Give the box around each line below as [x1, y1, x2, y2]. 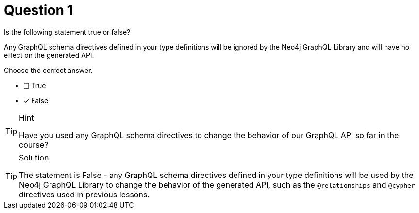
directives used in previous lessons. [19, 189, 150, 199]
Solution [19, 152, 49, 162]
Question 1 [4, 2, 73, 18]
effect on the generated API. [4, 51, 94, 59]
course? [19, 140, 49, 150]
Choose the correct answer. [4, 66, 93, 74]
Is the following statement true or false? [4, 27, 131, 36]
